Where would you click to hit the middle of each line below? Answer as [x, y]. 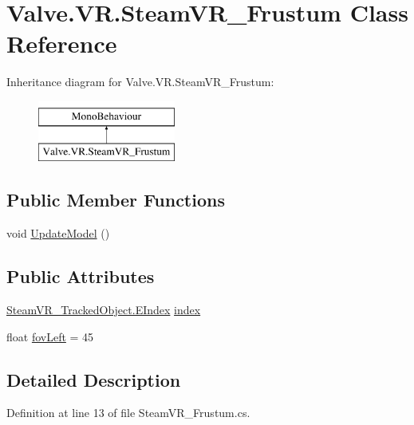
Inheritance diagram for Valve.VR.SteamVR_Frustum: [140, 82]
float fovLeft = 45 [50, 336]
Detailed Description [94, 379]
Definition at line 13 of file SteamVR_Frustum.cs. [128, 413]
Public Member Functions [116, 200]
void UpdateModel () [58, 233]
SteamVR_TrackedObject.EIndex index [104, 310]
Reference [62, 43]
